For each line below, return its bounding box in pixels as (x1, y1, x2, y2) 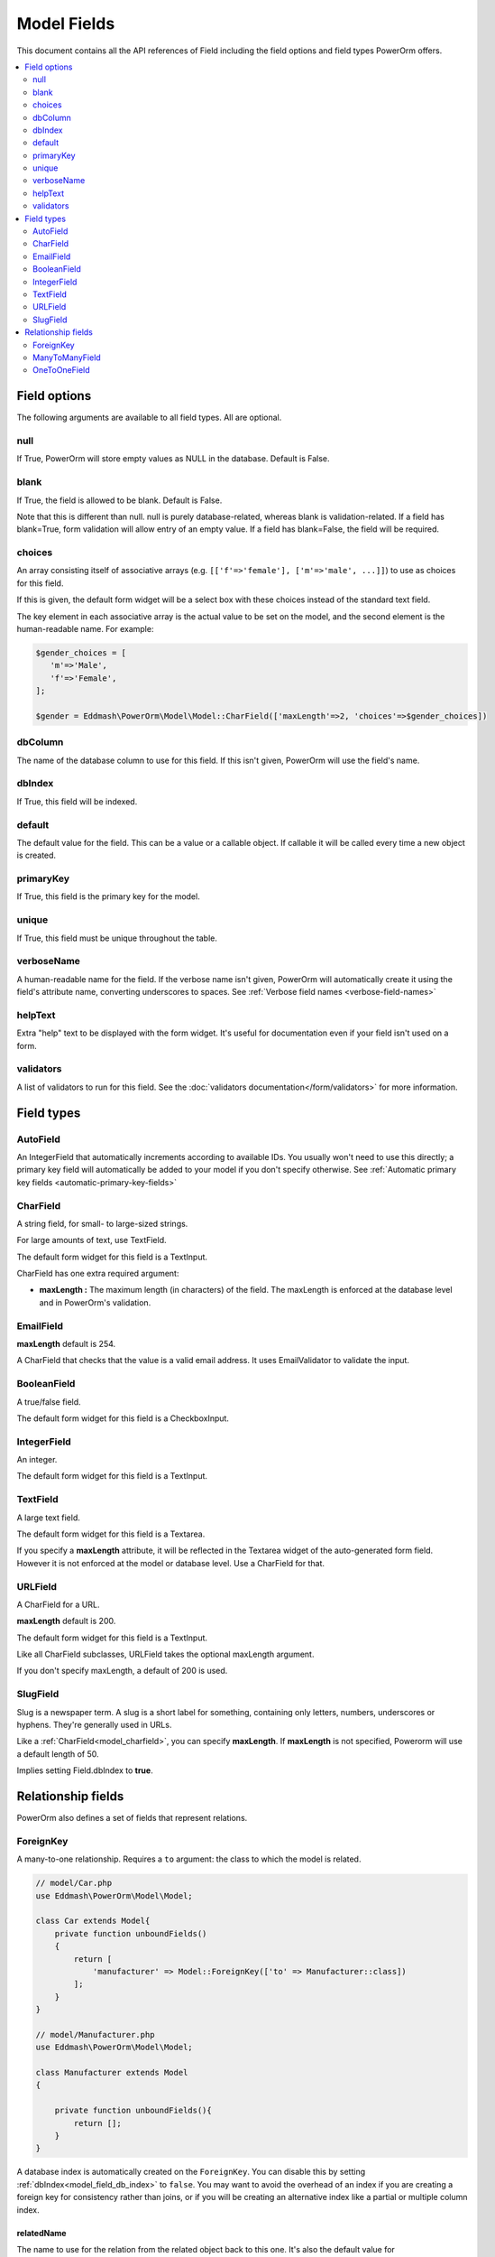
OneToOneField (32, 365, 90, 376)
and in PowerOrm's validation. (39, 1296, 151, 1308)
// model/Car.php (35, 1878, 113, 1889)
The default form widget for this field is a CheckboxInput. (16, 1413, 230, 1424)
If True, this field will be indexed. (16, 795, 138, 807)
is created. (16, 850, 57, 861)
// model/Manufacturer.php (35, 2029, 155, 2039)
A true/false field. (16, 1396, 81, 1407)
